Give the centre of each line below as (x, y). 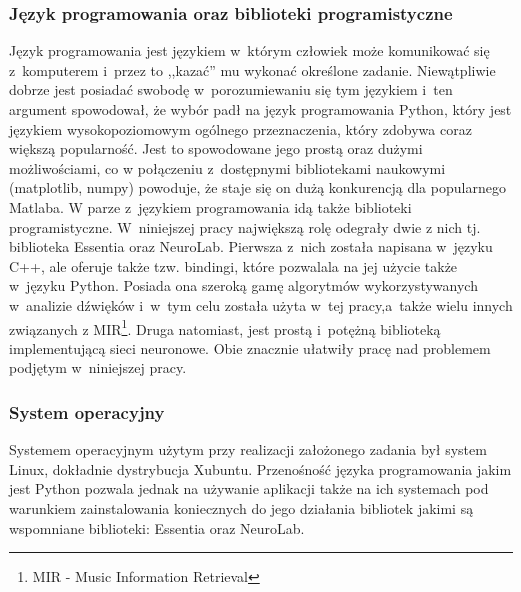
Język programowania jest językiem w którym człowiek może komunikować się (249, 50)
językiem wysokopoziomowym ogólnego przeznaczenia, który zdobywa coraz (240, 128)
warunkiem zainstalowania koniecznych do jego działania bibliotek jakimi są (241, 507)
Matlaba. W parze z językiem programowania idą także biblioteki (210, 206)
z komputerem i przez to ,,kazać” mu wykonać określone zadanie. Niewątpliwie (252, 69)
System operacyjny (87, 411)
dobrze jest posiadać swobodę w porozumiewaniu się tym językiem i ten (231, 89)
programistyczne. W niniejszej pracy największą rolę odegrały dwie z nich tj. (245, 226)
